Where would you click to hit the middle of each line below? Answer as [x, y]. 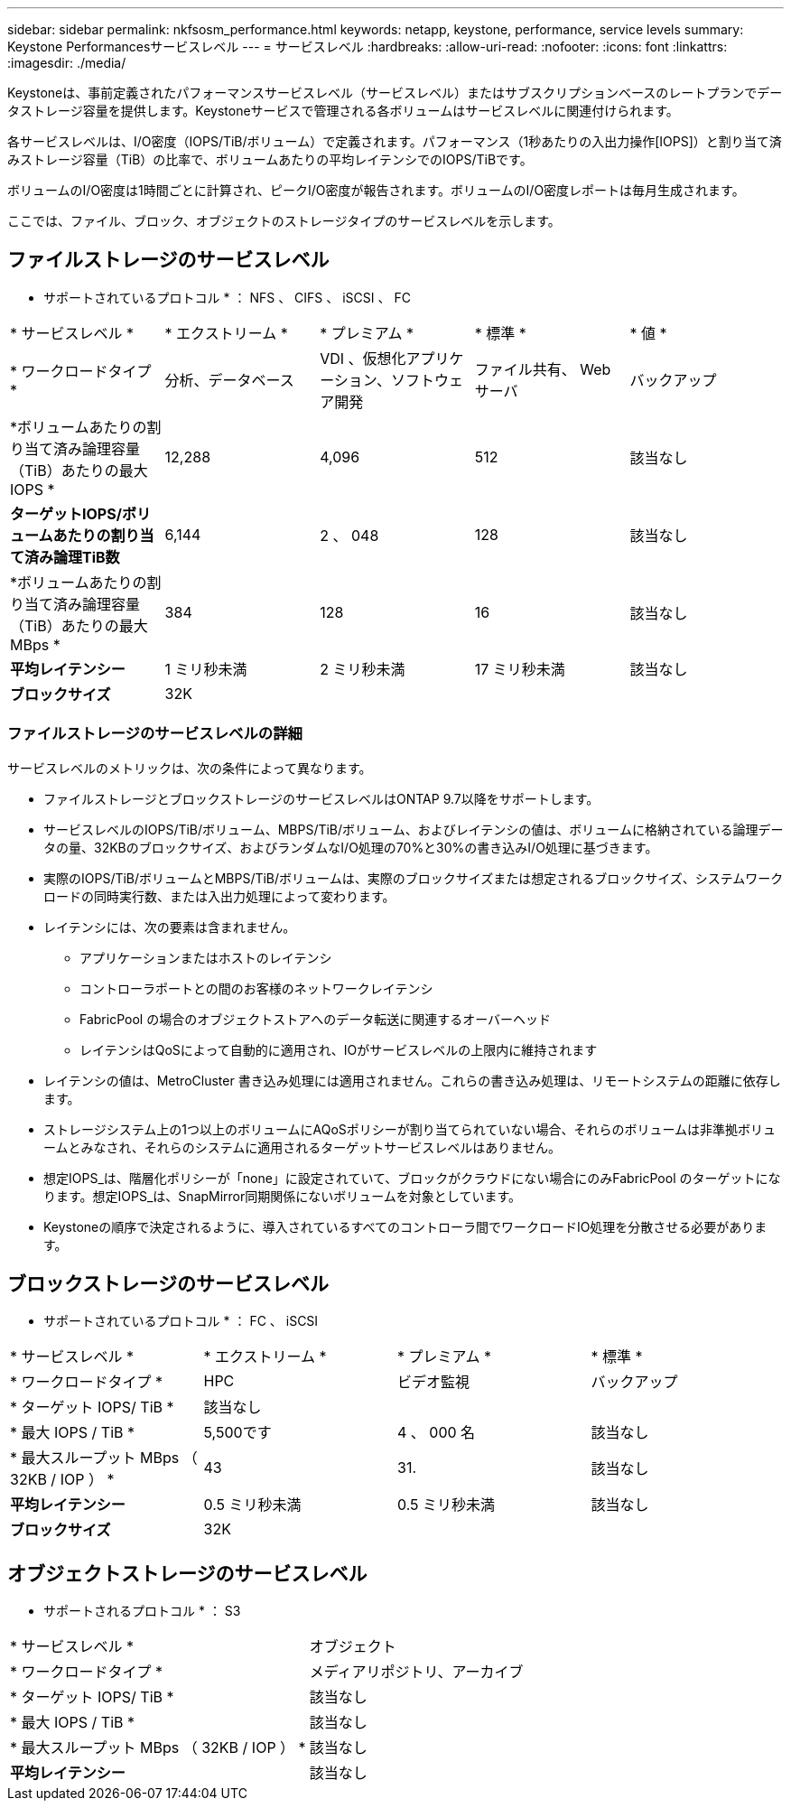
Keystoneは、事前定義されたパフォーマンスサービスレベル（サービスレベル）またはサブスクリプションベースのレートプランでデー [395, 93]
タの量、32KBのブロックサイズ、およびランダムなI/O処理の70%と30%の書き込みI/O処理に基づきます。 [351, 847]
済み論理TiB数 [72, 557]
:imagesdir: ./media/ [67, 63]
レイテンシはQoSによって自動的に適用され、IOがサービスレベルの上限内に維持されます [339, 1049]
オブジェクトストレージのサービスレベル [187, 1573]
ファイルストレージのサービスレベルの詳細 [155, 734]
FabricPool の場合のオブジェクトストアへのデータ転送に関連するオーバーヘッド [315, 1019]
